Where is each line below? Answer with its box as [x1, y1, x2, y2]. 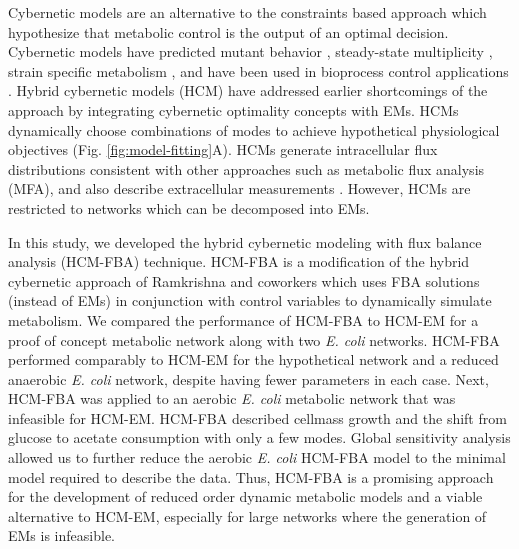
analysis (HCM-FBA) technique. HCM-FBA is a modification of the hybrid [8, 251, 470, 272]
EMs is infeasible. [8, 525, 115, 546]
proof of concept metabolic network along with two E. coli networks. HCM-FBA [8, 329, 500, 350]
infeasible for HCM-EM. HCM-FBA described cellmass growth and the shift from [8, 407, 507, 428]
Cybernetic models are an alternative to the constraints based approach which [8, 2, 487, 22]
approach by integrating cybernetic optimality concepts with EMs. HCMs [8, 99, 459, 120]
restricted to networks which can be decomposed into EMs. [8, 197, 370, 218]
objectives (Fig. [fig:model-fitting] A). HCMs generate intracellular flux [8, 139, 438, 160]
